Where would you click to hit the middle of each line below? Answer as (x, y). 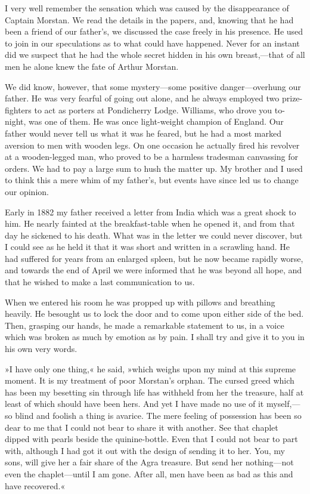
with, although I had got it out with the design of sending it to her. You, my (145, 450)
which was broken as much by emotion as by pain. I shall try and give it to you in (155, 337)
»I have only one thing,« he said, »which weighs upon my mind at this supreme (151, 368)
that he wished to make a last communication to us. (100, 282)
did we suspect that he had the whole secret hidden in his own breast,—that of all (155, 55)
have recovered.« (35, 485)
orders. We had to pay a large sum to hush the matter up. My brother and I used (154, 168)
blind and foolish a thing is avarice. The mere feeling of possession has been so (158, 415)
